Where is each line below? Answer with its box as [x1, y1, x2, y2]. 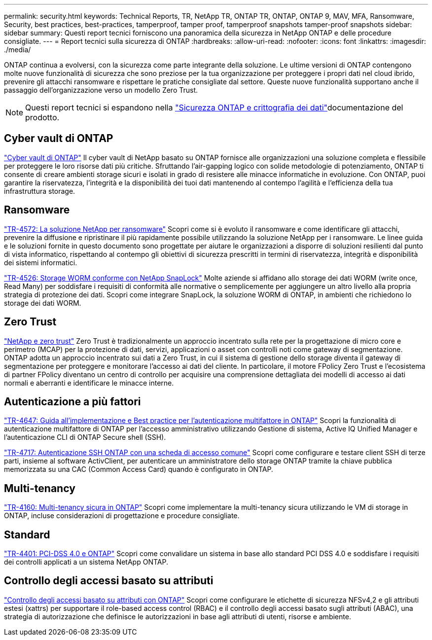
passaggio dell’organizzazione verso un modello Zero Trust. [4, 86, 198, 94]
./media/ [4, 45, 31, 54]
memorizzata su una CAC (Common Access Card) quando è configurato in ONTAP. [4, 465, 273, 474]
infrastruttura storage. [4, 186, 75, 195]
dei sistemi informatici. [4, 258, 77, 267]
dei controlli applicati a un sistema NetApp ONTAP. [4, 558, 168, 567]
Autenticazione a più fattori [4, 395, 141, 408]
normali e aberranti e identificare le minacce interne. [4, 378, 174, 387]
